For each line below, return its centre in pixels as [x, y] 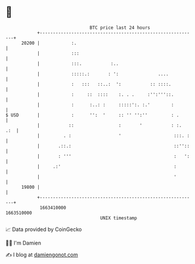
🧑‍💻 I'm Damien [23, 243]
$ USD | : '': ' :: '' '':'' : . [93, 115]
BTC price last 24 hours [120, 28]
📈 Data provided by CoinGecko [44, 229]
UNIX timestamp [119, 218]
